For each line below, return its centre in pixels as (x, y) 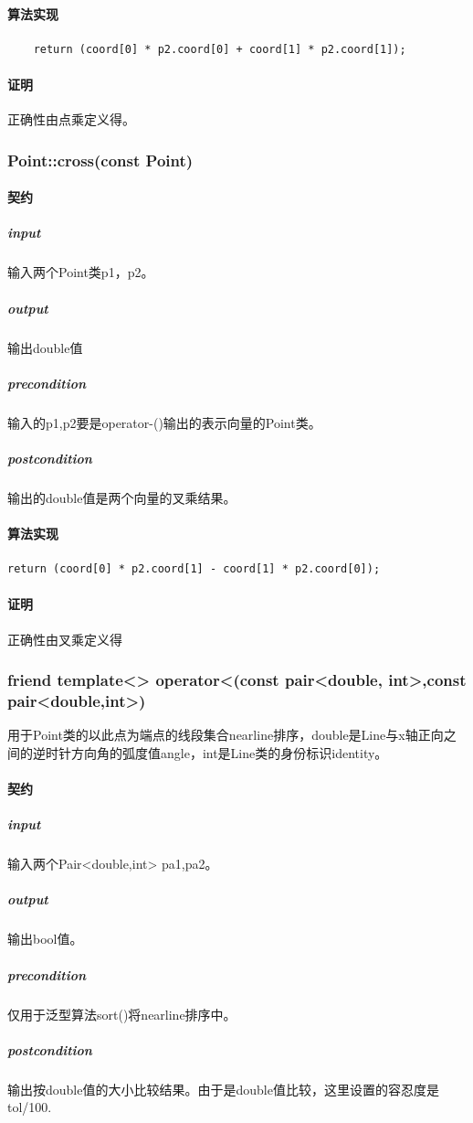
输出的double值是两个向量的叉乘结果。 (122, 497)
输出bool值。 (45, 939)
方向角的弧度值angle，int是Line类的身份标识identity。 (229, 752)
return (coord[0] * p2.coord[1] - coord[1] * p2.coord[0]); (194, 569)
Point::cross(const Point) (100, 160)
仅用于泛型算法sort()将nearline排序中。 (122, 1014)
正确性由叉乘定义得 (65, 639)
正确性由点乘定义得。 (71, 119)
